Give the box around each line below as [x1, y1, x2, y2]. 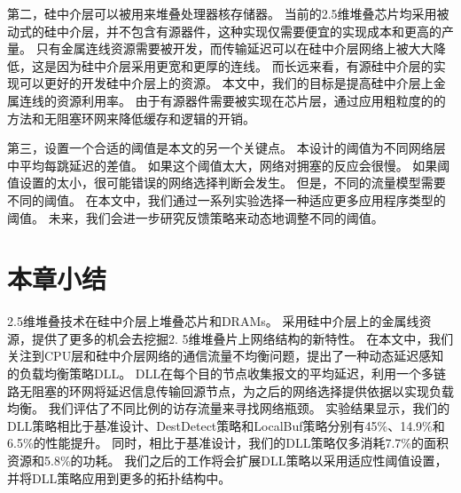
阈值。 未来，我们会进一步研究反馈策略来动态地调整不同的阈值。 [7, 208, 384, 227]
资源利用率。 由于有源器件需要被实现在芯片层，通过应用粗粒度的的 [56, 91, 446, 109]
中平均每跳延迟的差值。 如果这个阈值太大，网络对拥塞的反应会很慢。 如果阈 [7, 155, 450, 174]
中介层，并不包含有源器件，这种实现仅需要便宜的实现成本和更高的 [56, 21, 441, 40]
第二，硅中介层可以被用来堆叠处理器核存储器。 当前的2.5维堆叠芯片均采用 [7, 4, 437, 22]
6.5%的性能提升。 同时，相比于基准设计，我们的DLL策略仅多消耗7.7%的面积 [7, 433, 449, 452]
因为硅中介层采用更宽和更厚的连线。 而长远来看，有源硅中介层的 [56, 56, 434, 75]
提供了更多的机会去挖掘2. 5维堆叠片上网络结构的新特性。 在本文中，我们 [31, 329, 454, 347]
